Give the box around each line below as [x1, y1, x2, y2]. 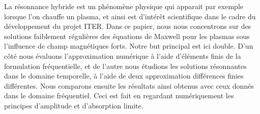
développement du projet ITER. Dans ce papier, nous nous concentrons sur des [4, 21, 251, 31]
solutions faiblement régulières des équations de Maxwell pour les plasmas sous [4, 30, 250, 41]
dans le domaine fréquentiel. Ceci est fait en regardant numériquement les [4, 90, 234, 101]
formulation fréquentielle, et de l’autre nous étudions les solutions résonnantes [4, 60, 247, 71]
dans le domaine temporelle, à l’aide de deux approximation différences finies [4, 70, 244, 81]
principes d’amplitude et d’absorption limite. [4, 100, 143, 110]
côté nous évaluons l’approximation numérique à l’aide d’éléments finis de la [4, 50, 241, 61]
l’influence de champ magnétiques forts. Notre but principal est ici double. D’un [4, 41, 253, 51]
